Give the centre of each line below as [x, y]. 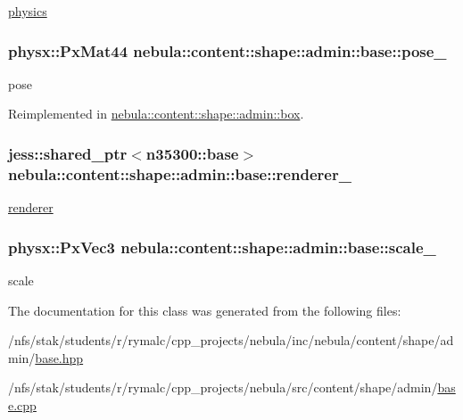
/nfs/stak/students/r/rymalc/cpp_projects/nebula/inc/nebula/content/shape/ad [231, 340]
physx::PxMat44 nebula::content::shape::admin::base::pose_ [227, 50]
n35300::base [192, 153]
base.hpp [59, 357]
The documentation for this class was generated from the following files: [205, 310]
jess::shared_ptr [68, 153]
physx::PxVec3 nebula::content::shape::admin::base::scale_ [222, 247]
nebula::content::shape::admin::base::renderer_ [180, 173]
